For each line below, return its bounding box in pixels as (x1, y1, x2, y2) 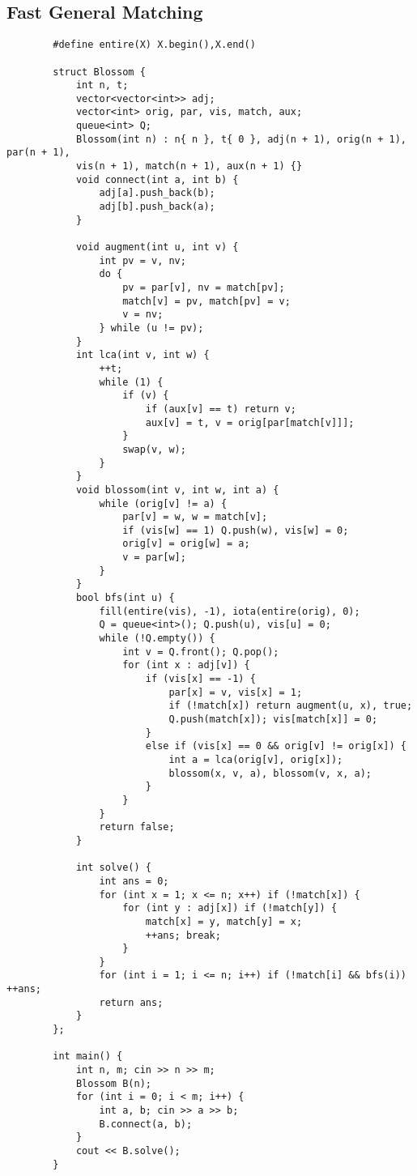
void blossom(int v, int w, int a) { (75, 484, 279, 496)
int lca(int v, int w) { (75, 349, 210, 361)
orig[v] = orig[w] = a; (122, 538, 250, 550)
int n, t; (75, 79, 129, 92)
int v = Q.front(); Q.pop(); (122, 646, 279, 658)
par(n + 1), (6, 147, 70, 159)
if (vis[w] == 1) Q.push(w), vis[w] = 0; (122, 524, 349, 536)
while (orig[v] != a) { (99, 497, 228, 509)
